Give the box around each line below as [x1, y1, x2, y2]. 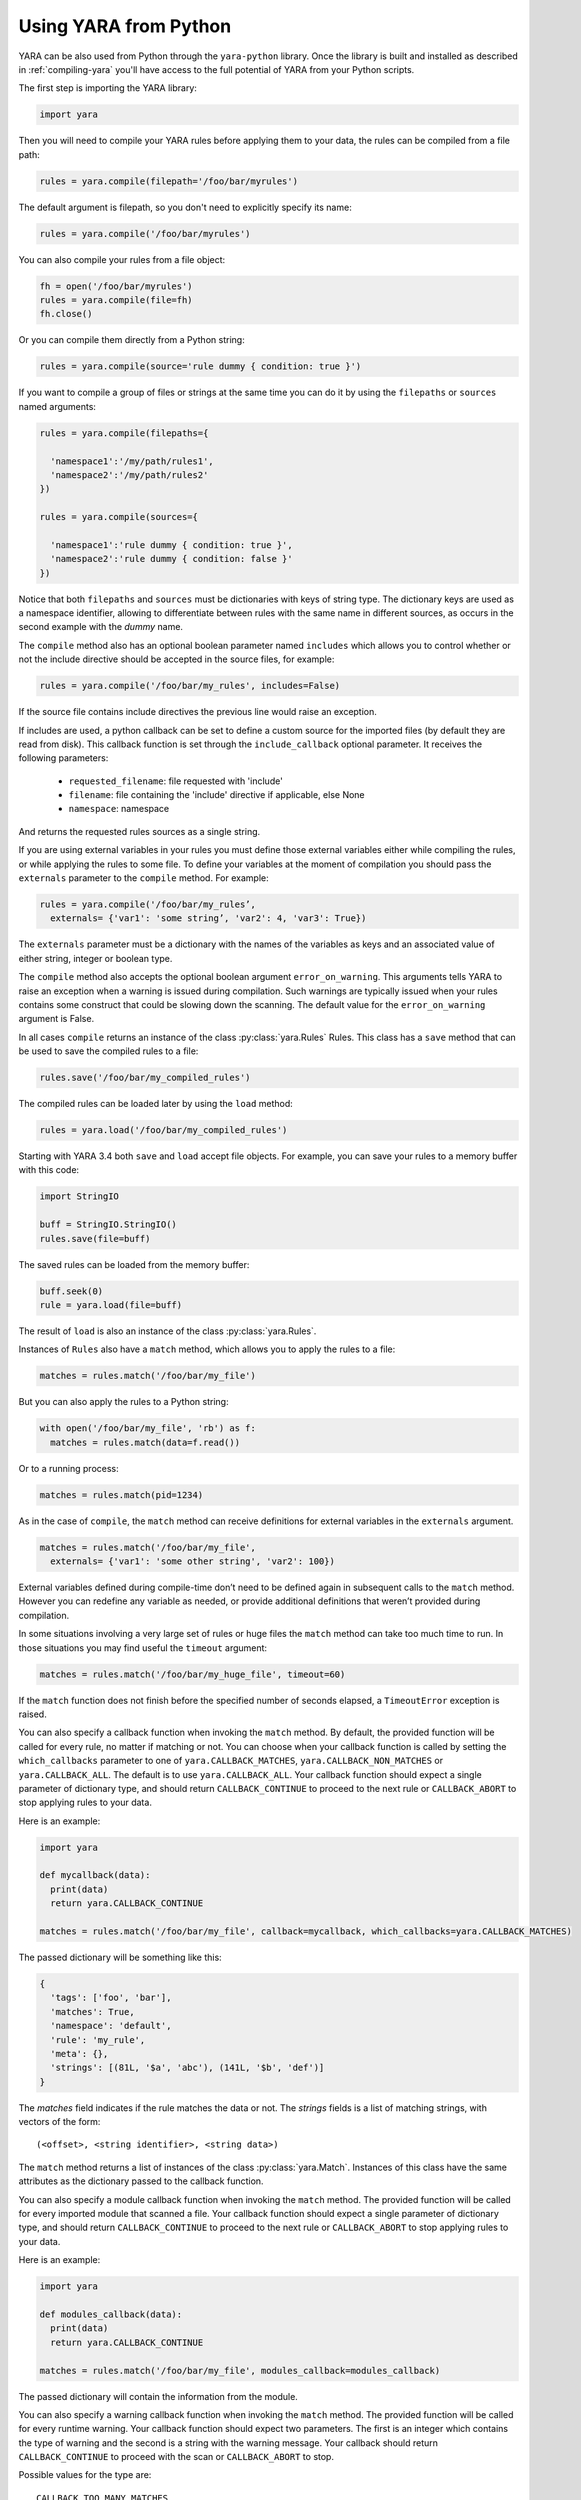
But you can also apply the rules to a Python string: [18, 1396, 229, 1408]
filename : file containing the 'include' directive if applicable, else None [68, 789, 365, 801]
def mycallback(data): [39, 1870, 151, 1881]
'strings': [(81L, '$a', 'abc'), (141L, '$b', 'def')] [50, 2062, 325, 2074]
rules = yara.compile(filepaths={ [39, 427, 209, 439]
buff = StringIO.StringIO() [39, 1219, 177, 1230]
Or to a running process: [18, 1462, 119, 1474]
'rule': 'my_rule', [50, 2034, 146, 2045]
